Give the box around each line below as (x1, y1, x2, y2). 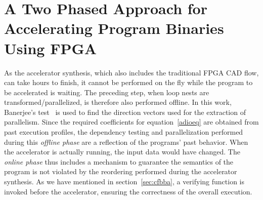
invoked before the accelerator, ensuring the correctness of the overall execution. (4, 186, 252, 196)
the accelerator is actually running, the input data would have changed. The (4, 146, 240, 157)
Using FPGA (4, 37, 97, 58)
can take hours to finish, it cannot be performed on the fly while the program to (4, 77, 253, 88)
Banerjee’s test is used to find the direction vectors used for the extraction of (4, 106, 246, 117)
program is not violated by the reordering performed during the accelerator (4, 166, 237, 177)
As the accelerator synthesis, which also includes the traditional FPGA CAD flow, (4, 67, 259, 77)
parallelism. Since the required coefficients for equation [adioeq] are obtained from (4, 116, 259, 127)
